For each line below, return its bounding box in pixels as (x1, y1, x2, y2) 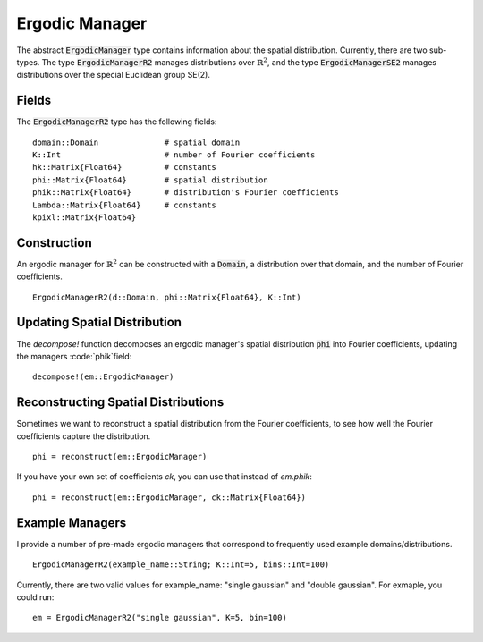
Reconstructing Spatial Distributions (16, 394, 225, 410)
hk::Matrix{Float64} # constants (32, 162, 216, 173)
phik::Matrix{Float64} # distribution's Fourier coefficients (32, 188, 339, 198)
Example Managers (16, 515, 127, 530)
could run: (16, 591, 55, 603)
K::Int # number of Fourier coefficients (32, 150, 316, 160)
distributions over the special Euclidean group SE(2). (16, 70, 210, 80)
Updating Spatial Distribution (16, 315, 182, 330)
